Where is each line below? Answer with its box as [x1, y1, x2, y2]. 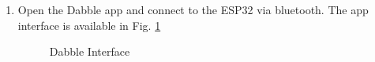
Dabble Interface [49, 43, 130, 60]
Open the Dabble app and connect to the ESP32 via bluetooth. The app [17, 2, 369, 17]
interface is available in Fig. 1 [17, 16, 161, 33]
